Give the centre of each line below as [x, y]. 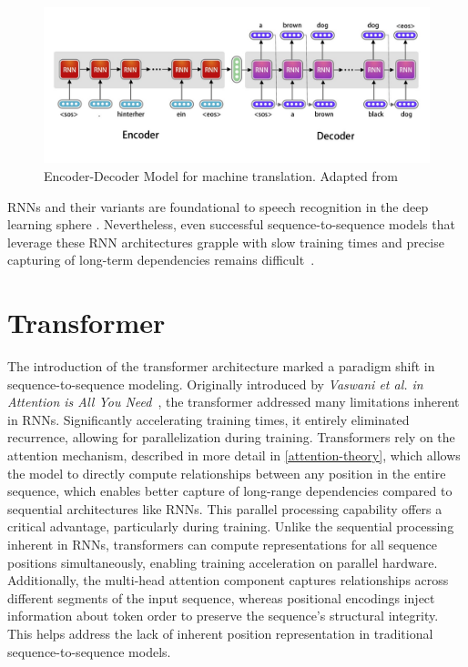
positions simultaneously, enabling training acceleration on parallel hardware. [223, 562]
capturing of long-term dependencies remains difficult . [161, 260]
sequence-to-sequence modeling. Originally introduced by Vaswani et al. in [215, 384]
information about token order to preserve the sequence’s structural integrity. [223, 616]
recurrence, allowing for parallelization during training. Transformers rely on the [231, 437]
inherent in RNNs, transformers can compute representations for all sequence [222, 545]
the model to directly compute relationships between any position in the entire [227, 473]
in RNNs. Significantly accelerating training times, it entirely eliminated [209, 419]
